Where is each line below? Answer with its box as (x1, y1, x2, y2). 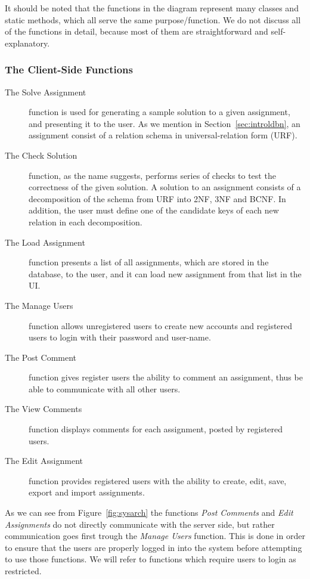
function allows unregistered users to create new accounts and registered (29, 319, 293, 332)
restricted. (5, 565, 42, 577)
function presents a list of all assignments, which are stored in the (29, 256, 269, 268)
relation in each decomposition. (29, 215, 142, 228)
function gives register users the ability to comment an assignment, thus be (29, 371, 303, 383)
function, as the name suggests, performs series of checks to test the (29, 169, 276, 181)
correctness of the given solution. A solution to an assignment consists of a (29, 181, 301, 193)
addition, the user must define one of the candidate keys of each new (29, 204, 279, 216)
